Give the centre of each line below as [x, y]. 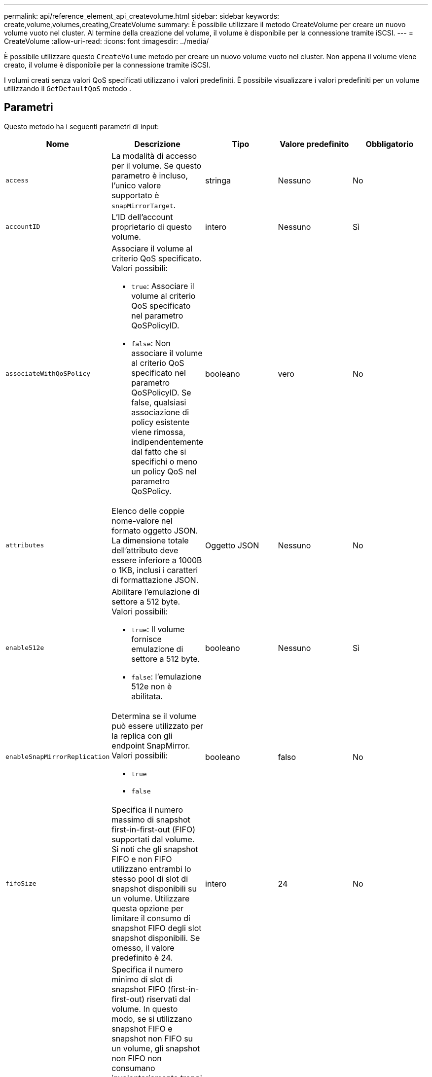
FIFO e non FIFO [142, 859]
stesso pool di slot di [150, 879]
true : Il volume [158, 629]
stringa [218, 180]
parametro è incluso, [150, 175]
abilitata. [147, 696]
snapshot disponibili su [154, 888]
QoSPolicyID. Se [161, 392]
